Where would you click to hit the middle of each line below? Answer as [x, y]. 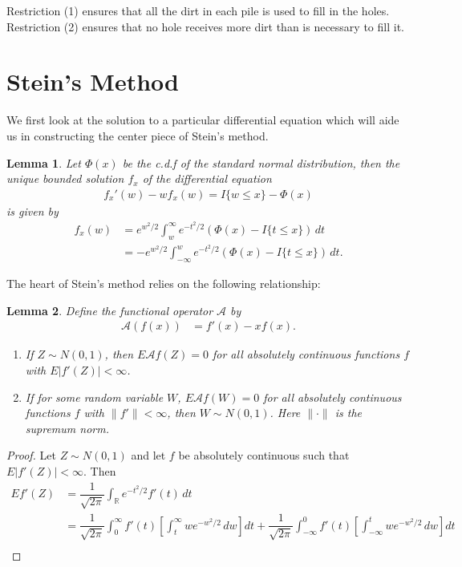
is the [349, 413]
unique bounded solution [65, 178]
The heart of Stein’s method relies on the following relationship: [164, 283]
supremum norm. [67, 428]
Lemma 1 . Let [44, 162]
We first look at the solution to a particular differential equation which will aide [203, 120]
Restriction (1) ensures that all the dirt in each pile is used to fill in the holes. [198, 10]
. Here [285, 413]
